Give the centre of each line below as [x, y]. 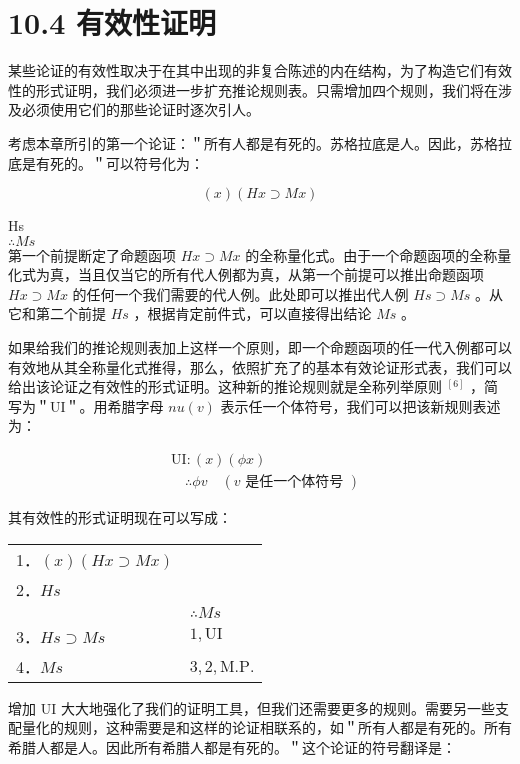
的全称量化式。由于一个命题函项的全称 [371, 254]
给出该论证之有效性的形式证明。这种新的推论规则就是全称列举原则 [225, 386]
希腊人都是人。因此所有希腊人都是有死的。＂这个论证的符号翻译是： [232, 746]
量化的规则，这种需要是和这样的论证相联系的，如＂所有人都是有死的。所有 [266, 727]
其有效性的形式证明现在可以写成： [120, 517]
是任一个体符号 [294, 482]
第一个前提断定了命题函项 [92, 254]
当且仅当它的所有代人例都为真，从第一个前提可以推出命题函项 [280, 274]
